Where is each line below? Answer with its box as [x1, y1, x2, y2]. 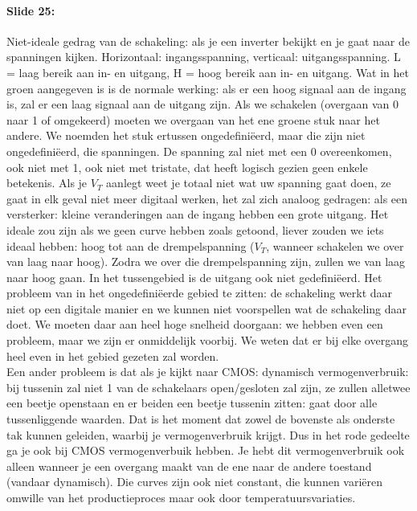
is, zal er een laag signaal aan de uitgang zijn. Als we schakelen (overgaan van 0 [6, 96, 399, 112]
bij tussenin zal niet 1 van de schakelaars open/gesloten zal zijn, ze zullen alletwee [6, 378, 411, 395]
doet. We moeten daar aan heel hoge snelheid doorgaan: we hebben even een [6, 316, 383, 333]
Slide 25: [6, 2, 55, 18]
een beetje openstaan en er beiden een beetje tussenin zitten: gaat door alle [6, 394, 378, 411]
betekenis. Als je [6, 174, 88, 191]
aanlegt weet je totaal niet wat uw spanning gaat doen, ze [106, 174, 391, 191]
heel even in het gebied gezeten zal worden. [6, 347, 219, 364]
